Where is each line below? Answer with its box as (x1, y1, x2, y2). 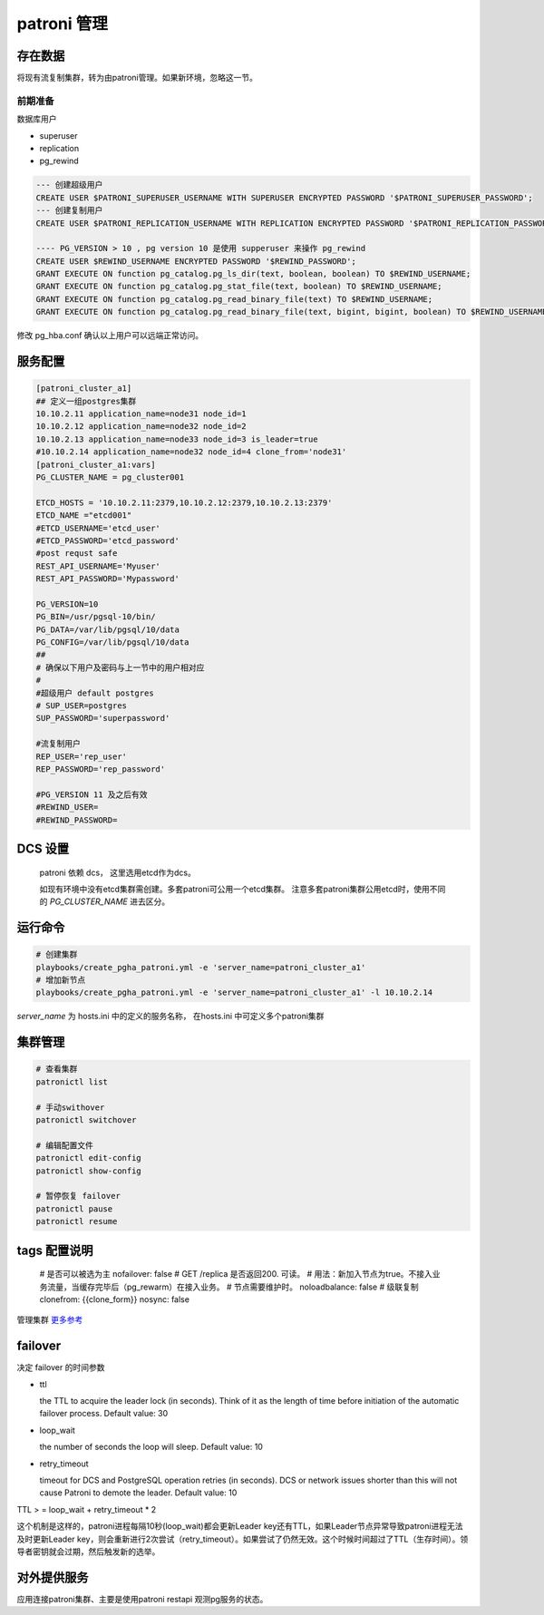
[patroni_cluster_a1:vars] (35, 459, 156, 470)
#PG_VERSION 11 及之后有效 (35, 789, 149, 800)
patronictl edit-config (35, 1153, 142, 1163)
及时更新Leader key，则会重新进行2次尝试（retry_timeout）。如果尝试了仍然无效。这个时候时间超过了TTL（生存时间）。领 (16, 1533, 469, 1544)
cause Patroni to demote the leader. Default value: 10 (39, 1487, 238, 1498)
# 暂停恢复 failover (35, 1191, 121, 1202)
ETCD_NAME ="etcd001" (35, 511, 132, 520)
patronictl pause (35, 1203, 113, 1214)
